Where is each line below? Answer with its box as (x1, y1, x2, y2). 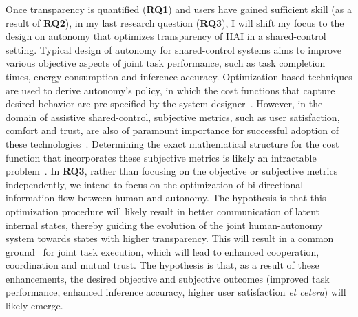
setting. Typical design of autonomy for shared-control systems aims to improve (6, 42, 341, 56)
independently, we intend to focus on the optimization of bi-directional (6, 177, 304, 191)
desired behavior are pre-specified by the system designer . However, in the (6, 96, 323, 111)
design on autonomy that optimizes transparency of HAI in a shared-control (6, 29, 326, 43)
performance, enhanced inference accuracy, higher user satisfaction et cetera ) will (6, 285, 346, 299)
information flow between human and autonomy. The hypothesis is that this (6, 190, 326, 205)
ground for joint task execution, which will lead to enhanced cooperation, (6, 244, 319, 259)
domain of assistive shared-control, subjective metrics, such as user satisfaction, (6, 109, 340, 124)
